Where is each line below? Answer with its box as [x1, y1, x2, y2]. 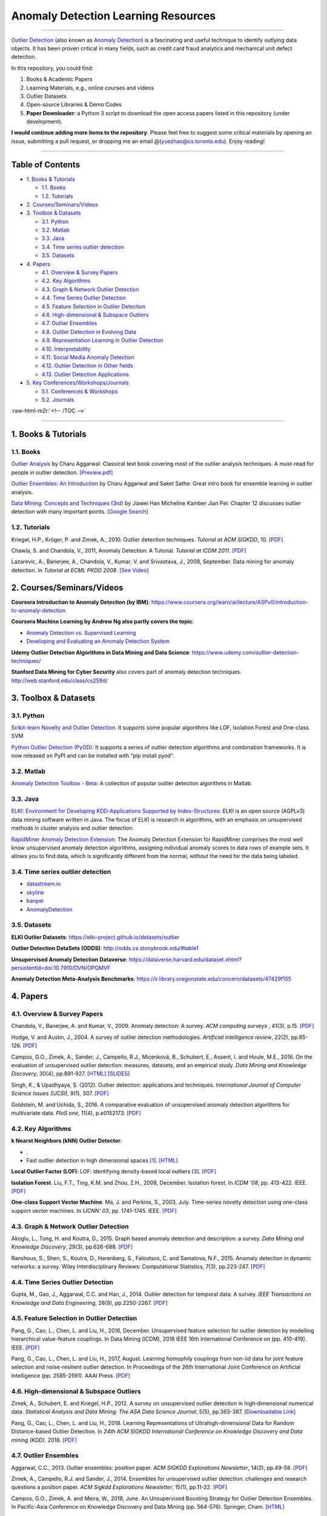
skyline [26, 888, 45, 896]
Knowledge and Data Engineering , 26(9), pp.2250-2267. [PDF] [11, 1299, 168, 1306]
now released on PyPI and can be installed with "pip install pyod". [11, 752, 175, 759]
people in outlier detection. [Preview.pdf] [11, 469, 113, 476]
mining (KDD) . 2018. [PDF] [11, 1436, 77, 1443]
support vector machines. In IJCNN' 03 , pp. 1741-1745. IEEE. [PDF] [11, 1207, 177, 1214]
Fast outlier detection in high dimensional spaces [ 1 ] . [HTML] [26, 1156, 178, 1164]
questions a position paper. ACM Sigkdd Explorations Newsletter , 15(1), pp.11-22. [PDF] [11, 1483, 228, 1491]
